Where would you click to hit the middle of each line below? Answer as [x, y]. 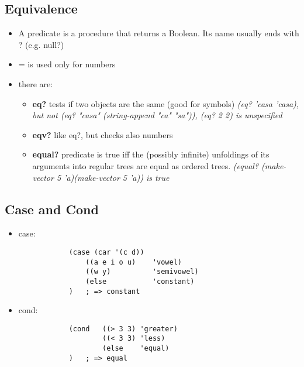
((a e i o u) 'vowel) [134, 262]
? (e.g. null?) [41, 44]
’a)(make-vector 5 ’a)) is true [117, 177]
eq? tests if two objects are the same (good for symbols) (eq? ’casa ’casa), [166, 103]
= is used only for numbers [67, 64]
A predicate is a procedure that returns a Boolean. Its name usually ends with [159, 33]
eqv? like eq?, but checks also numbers [103, 134]
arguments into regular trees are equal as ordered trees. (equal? [146, 165]
